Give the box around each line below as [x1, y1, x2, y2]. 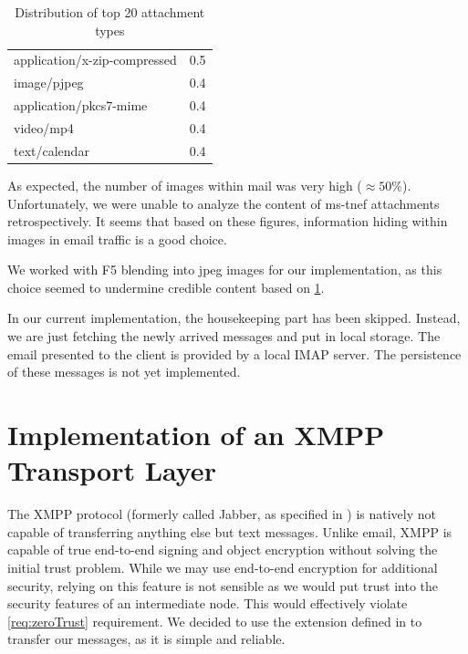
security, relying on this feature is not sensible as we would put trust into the [7, 576, 439, 595]
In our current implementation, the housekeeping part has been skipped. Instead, [7, 308, 461, 327]
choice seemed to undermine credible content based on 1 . [7, 277, 325, 296]
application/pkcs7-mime [14, 96, 148, 115]
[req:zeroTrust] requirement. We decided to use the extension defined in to [7, 611, 422, 630]
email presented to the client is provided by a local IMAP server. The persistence [7, 344, 462, 363]
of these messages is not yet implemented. [7, 362, 241, 381]
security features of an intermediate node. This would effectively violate [7, 594, 408, 613]
